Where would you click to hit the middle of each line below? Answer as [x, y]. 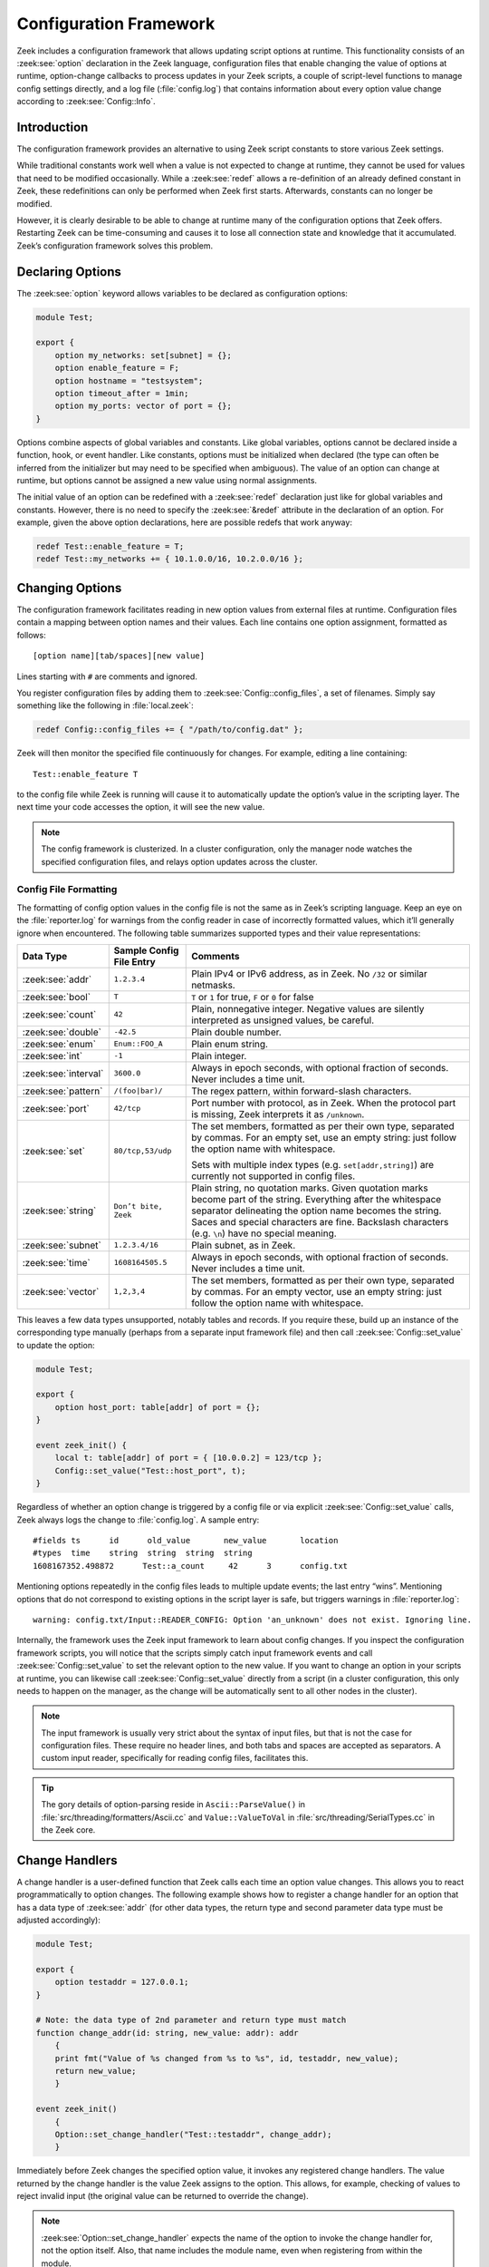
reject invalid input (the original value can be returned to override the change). [163, 2196]
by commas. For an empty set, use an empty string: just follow [324, 1137]
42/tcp [127, 1109]
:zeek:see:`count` [59, 1014]
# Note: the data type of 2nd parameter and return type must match [191, 2020]
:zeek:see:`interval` [63, 1073]
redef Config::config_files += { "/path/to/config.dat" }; [169, 730]
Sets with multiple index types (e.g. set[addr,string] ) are [313, 1164]
